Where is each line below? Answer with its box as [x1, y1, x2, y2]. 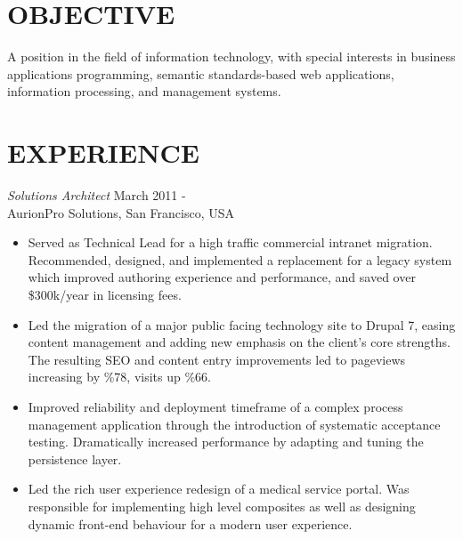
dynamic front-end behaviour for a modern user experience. [28, 514, 353, 533]
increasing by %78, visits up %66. [28, 367, 212, 386]
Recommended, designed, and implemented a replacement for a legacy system [28, 250, 452, 269]
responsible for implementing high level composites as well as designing [28, 496, 416, 515]
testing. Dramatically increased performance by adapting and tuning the [28, 432, 424, 451]
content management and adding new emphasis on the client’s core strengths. [28, 333, 451, 351]
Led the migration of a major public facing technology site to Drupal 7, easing [28, 315, 456, 334]
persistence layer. [28, 449, 122, 468]
